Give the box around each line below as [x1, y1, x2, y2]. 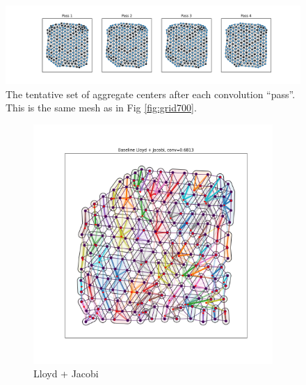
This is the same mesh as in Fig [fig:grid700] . [6, 100, 197, 115]
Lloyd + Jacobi [33, 366, 99, 381]
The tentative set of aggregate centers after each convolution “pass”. [6, 86, 296, 101]
